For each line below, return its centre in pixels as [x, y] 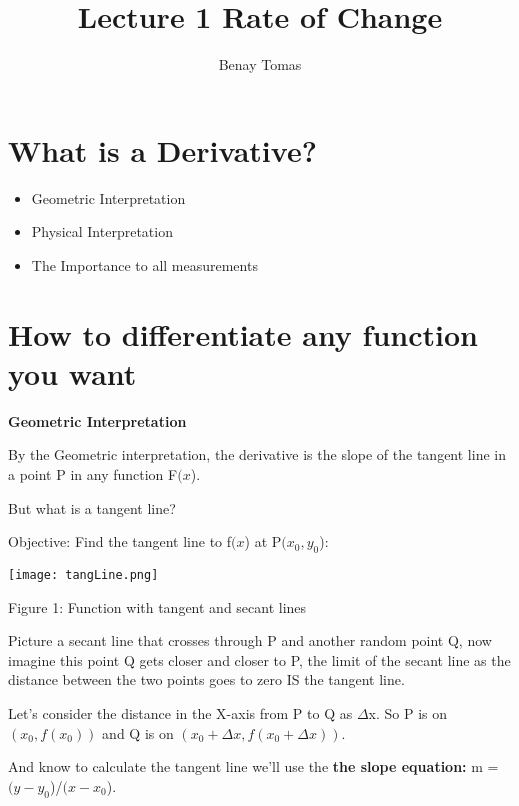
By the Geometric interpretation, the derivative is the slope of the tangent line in [257, 454]
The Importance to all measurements [144, 264]
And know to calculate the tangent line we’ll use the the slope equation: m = [253, 766]
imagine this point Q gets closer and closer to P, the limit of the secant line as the [259, 659]
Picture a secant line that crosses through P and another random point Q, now [250, 640]
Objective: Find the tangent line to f [120, 541]
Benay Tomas [260, 64]
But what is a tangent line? [92, 507]
